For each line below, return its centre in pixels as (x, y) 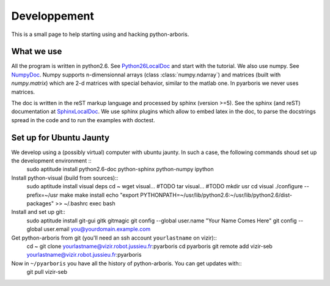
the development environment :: (51, 161)
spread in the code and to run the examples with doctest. (83, 120)
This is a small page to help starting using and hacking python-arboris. (100, 34)
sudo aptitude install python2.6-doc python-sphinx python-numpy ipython (120, 169)
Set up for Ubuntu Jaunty (61, 137)
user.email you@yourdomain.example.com (97, 229)
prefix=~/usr (42, 195)
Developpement (53, 16)
